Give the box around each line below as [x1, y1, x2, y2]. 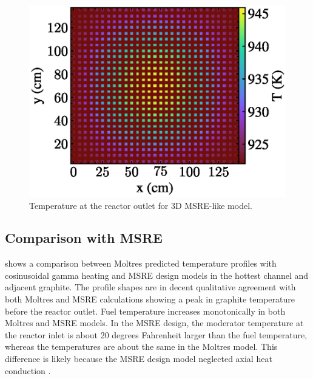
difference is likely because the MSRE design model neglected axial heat [5, 352, 272, 365]
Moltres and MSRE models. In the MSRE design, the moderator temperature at [5, 316, 304, 329]
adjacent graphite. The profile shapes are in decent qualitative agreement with [5, 281, 296, 293]
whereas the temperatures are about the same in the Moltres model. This [5, 340, 278, 353]
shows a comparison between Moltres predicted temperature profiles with [5, 257, 277, 270]
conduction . [5, 364, 51, 377]
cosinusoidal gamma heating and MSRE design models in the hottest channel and [5, 268, 309, 281]
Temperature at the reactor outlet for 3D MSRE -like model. [29, 199, 252, 211]
